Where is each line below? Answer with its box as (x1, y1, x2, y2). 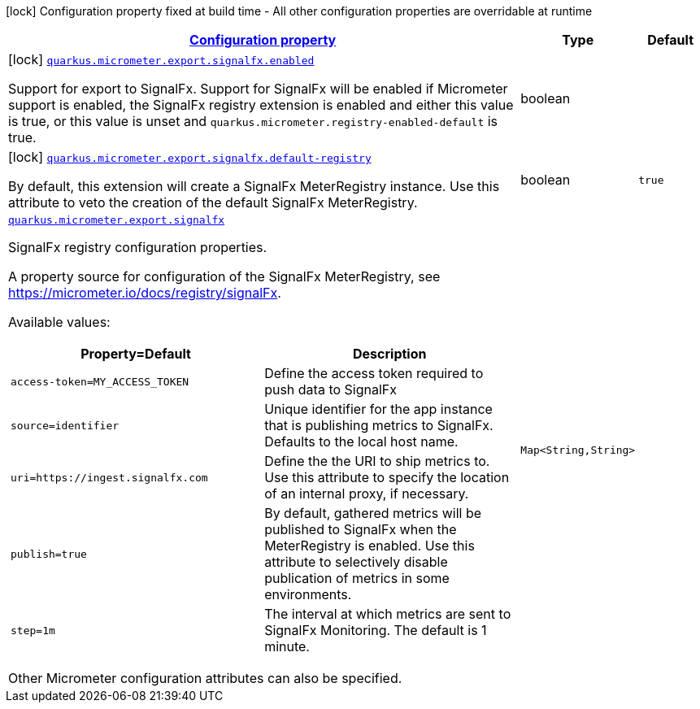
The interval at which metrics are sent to (264, 606, 511, 622)
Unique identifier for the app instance (264, 401, 493, 417)
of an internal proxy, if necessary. (264, 485, 469, 502)
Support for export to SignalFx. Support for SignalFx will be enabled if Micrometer (8, 80, 508, 97)
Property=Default (80, 346, 191, 362)
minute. (264, 638, 310, 655)
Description (353, 346, 427, 362)
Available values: (8, 314, 111, 330)
